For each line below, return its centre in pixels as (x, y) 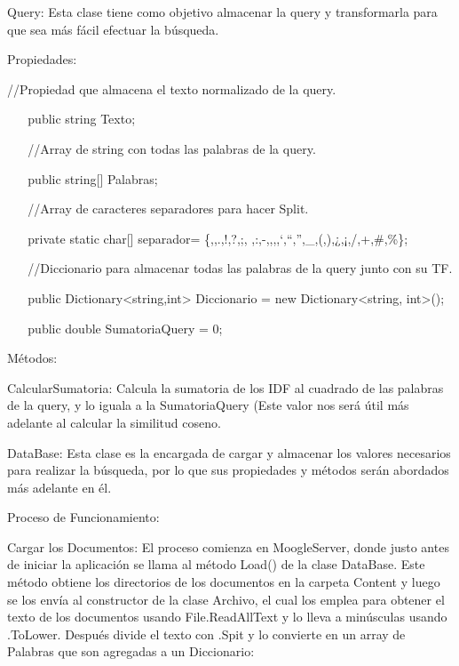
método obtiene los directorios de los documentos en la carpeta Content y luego (224, 582)
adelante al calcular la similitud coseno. (114, 422)
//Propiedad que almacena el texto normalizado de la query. (172, 88)
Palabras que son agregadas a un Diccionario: (131, 651)
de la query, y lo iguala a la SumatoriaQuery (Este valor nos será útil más (208, 405)
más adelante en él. (59, 487)
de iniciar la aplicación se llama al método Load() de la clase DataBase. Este (216, 564)
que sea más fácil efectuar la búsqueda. (113, 29)
